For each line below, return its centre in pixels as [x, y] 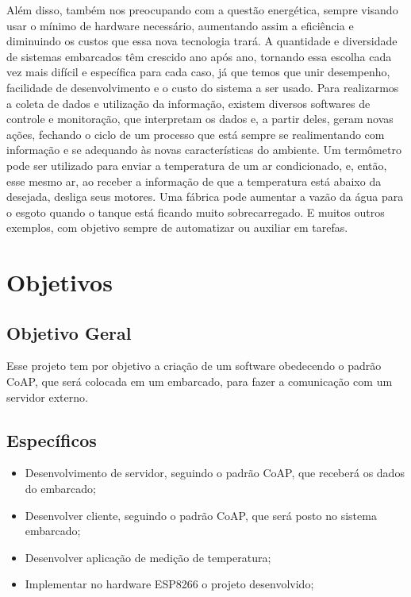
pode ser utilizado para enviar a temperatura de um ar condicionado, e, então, [197, 165]
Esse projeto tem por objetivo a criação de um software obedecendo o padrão [194, 366]
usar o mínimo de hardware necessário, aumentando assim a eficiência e [180, 25]
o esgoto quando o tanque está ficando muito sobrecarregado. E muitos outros [196, 212]
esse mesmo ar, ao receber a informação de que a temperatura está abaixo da [194, 181]
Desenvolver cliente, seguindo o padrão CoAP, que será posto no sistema [201, 515]
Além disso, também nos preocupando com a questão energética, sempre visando [202, 10]
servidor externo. [47, 397]
